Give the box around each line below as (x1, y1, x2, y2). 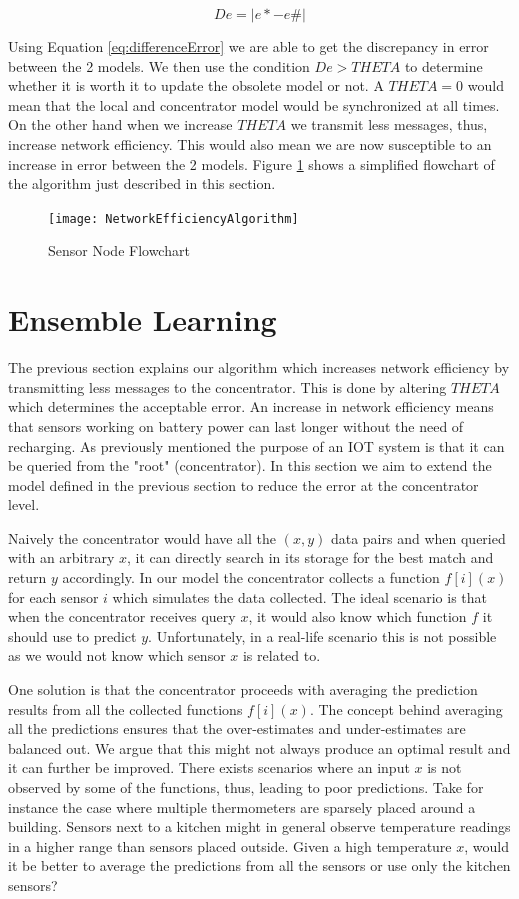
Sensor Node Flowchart (48, 240, 190, 261)
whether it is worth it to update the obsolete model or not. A (8, 75, 384, 96)
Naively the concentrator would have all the (8, 527, 277, 548)
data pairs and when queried (330, 527, 506, 548)
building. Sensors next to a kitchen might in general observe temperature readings (8, 816, 511, 837)
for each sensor (8, 586, 99, 607)
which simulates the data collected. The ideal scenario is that (112, 586, 488, 607)
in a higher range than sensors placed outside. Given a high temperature (8, 835, 452, 856)
